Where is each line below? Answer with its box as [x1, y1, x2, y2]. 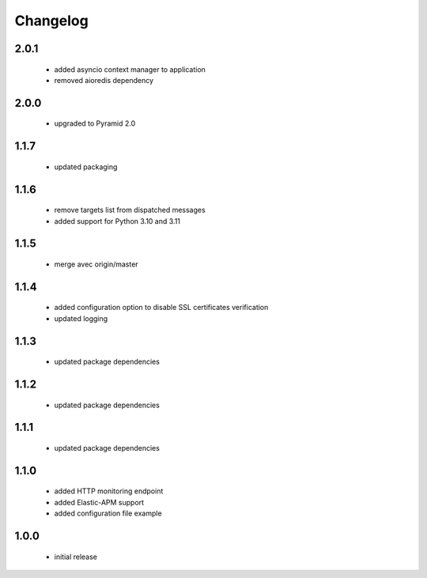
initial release [54, 552, 98, 561]
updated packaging [54, 162, 118, 172]
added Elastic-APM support [54, 497, 145, 507]
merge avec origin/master [54, 259, 138, 269]
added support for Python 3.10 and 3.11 [54, 216, 181, 225]
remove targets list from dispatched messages [54, 206, 206, 215]
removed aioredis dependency [54, 75, 154, 85]
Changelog [14, 12, 89, 29]
